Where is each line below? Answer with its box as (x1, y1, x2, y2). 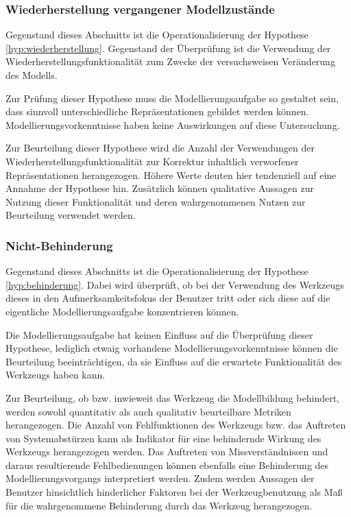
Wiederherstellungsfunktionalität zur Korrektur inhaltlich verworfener (5, 154, 299, 168)
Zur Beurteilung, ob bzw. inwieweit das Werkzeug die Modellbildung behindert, (5, 390, 339, 405)
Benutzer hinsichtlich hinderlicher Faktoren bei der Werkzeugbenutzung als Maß (5, 485, 343, 499)
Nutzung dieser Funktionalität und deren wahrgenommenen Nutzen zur (5, 194, 306, 208)
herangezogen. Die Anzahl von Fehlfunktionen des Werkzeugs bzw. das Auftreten (5, 418, 346, 432)
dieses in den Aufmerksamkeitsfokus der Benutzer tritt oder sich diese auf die (5, 291, 330, 305)
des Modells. (5, 68, 58, 82)
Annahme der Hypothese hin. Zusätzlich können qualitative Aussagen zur (5, 181, 314, 195)
